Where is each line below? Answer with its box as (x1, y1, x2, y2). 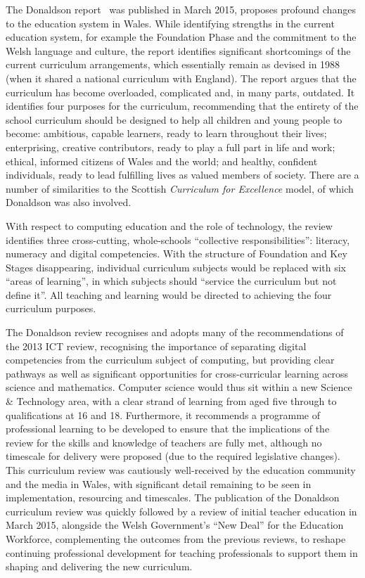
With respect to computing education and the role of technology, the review (6, 218, 333, 233)
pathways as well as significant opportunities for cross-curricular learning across (6, 366, 349, 380)
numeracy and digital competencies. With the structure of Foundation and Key (6, 246, 347, 261)
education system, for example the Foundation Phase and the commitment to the (6, 30, 357, 44)
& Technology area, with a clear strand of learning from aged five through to (6, 394, 337, 409)
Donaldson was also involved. (6, 195, 132, 210)
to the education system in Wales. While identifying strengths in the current (6, 15, 335, 30)
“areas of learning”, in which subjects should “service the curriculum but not (6, 274, 337, 288)
